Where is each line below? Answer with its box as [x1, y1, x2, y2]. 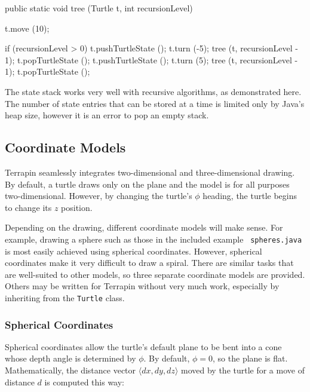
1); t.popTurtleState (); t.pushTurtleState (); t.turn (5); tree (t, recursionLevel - [5, 53, 298, 66]
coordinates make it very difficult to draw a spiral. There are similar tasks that [5, 256, 294, 269]
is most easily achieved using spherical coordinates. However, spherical [5, 244, 262, 257]
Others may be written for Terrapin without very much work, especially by [5, 280, 280, 292]
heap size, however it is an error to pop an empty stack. [5, 109, 209, 121]
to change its [5, 201, 52, 213]
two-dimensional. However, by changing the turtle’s [5, 189, 192, 202]
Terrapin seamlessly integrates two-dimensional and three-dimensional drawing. [5, 166, 295, 178]
